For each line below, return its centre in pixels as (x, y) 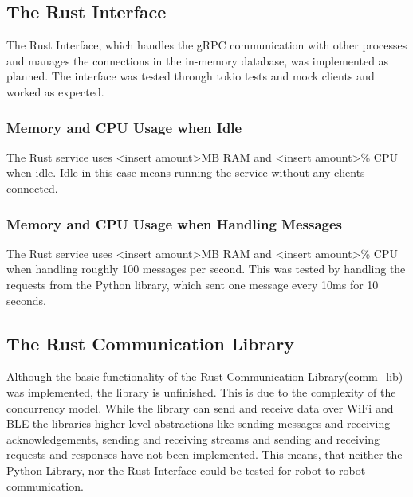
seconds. (26, 300)
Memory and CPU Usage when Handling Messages (175, 223)
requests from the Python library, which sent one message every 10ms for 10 (193, 284)
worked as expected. (55, 91)
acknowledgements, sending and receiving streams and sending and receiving (193, 438)
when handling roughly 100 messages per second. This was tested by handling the (206, 269)
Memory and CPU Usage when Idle (124, 127)
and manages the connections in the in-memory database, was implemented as (198, 60)
